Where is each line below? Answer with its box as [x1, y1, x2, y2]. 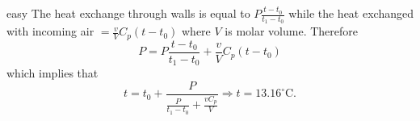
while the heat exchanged [288, 5, 414, 21]
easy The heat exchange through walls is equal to [6, 5, 250, 21]
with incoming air [6, 23, 94, 40]
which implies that [6, 65, 99, 81]
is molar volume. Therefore [225, 23, 358, 40]
